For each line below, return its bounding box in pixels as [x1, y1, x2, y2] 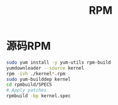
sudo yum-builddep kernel [6, 76, 71, 82]
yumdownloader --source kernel [6, 65, 84, 71]
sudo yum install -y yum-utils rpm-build [6, 59, 111, 65]
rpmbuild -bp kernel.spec [6, 93, 71, 99]
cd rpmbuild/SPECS [6, 82, 52, 88]
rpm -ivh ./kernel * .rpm [6, 70, 66, 77]
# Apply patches [6, 88, 47, 94]
